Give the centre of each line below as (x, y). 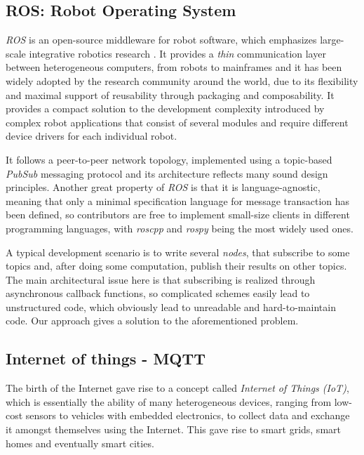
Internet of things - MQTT (106, 358)
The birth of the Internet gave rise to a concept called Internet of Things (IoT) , (177, 388)
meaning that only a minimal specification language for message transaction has (178, 200)
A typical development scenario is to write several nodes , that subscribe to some (178, 252)
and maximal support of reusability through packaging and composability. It (170, 94)
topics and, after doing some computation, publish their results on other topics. (176, 266)
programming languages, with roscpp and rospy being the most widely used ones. (180, 228)
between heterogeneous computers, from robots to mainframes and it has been (174, 67)
